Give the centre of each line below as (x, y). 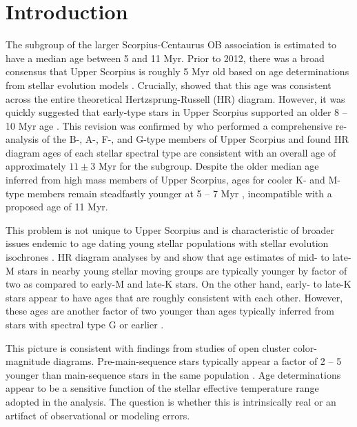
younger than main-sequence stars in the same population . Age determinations (173, 374)
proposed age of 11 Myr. (57, 207)
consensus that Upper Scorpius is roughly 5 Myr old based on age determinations (177, 71)
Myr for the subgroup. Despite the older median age (209, 166)
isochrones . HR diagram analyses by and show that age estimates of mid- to (167, 257)
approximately (36, 166)
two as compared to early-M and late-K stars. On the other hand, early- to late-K (178, 284)
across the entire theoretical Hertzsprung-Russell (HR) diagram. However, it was (175, 98)
